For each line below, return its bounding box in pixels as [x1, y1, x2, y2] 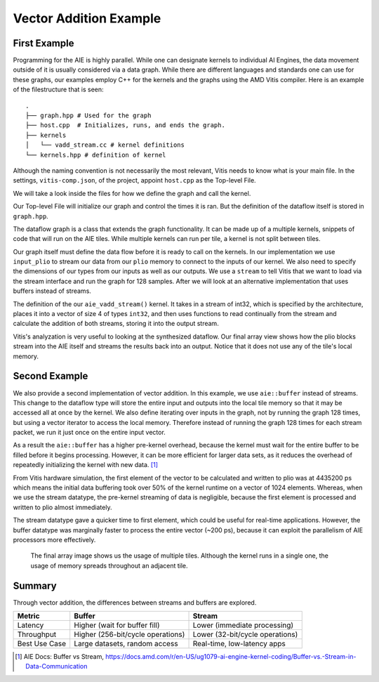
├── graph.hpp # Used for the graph [25, 112, 152, 119]
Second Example [13, 370, 88, 382]
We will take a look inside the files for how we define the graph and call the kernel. [13, 189, 251, 197]
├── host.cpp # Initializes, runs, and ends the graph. [25, 122, 226, 129]
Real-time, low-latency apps [192, 639, 286, 649]
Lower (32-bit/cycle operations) [192, 629, 298, 639]
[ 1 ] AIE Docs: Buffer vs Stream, [15, 653, 105, 661]
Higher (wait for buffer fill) [74, 620, 161, 630]
